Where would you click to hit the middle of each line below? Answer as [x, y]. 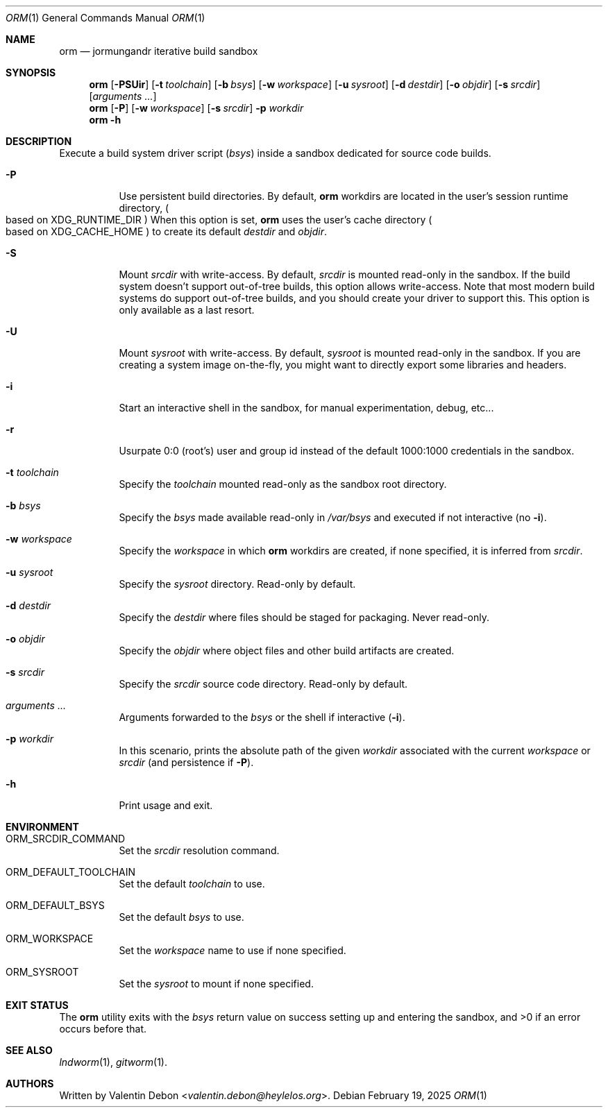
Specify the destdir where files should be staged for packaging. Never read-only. [304, 617]
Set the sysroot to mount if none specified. [216, 984]
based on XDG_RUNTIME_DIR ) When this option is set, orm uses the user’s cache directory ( [219, 220]
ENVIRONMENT [42, 827]
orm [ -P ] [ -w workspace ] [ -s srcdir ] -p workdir [196, 108]
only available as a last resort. [187, 310]
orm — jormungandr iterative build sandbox [159, 51]
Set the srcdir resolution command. [199, 850]
